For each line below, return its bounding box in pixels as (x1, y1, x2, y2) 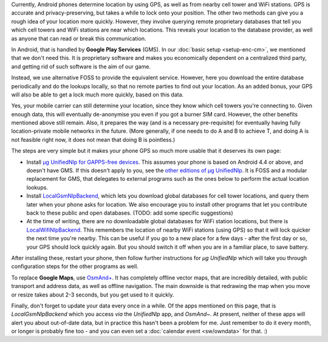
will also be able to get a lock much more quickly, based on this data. (11, 91, 184, 98)
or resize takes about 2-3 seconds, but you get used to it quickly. (11, 291, 174, 298)
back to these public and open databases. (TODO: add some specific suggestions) (26, 209, 233, 216)
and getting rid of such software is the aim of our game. (11, 62, 151, 70)
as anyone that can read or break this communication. (11, 35, 146, 42)
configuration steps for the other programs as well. (11, 263, 139, 270)
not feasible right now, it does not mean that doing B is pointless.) (11, 136, 176, 143)
